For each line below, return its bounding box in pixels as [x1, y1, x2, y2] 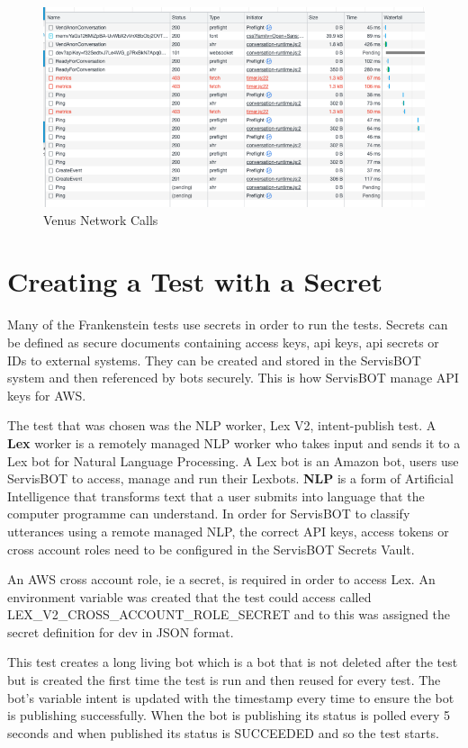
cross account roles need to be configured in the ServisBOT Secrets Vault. [7, 539, 415, 558]
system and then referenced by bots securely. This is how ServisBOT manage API [7, 368, 459, 387]
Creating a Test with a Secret [7, 263, 383, 300]
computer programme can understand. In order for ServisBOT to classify [7, 504, 410, 523]
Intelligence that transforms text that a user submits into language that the [7, 486, 425, 505]
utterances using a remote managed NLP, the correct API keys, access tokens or [7, 521, 449, 540]
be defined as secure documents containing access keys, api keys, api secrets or [7, 332, 439, 351]
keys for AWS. [7, 385, 86, 404]
